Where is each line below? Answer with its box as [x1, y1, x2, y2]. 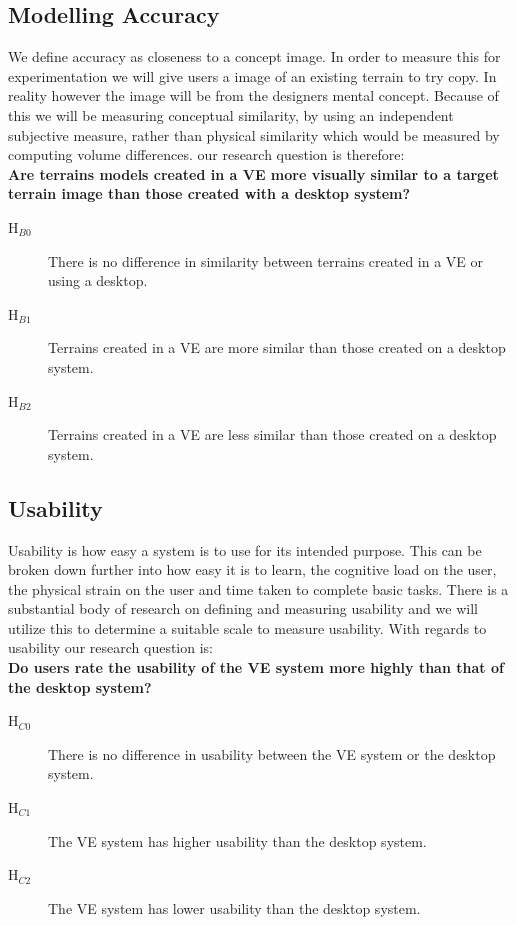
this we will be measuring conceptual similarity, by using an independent [8, 104, 454, 125]
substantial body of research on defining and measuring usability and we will [8, 598, 478, 619]
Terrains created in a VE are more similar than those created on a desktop [48, 337, 506, 358]
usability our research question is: [8, 637, 213, 658]
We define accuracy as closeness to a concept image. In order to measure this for [8, 46, 501, 67]
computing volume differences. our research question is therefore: [8, 144, 405, 165]
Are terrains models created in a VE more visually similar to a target [8, 163, 499, 184]
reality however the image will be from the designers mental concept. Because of [8, 85, 499, 106]
